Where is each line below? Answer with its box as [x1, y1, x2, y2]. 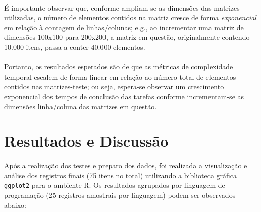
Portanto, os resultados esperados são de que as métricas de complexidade [4, 61, 233, 72]
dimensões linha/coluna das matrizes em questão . [4, 101, 157, 111]
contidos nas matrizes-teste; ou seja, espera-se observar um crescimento [4, 81, 224, 92]
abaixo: [4, 199, 26, 210]
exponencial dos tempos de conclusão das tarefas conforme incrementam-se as [4, 91, 244, 101]
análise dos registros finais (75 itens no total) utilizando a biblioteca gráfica [4, 170, 237, 180]
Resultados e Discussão [4, 130, 169, 151]
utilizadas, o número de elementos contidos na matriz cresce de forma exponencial [4, 12, 256, 23]
